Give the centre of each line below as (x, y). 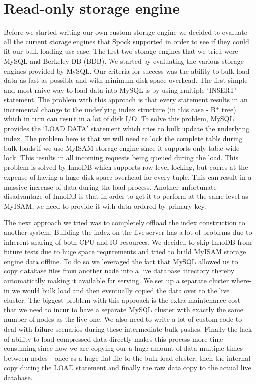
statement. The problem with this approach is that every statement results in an (126, 99)
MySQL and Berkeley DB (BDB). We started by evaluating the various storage (124, 60)
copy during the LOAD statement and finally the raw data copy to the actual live (128, 367)
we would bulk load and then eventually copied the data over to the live (121, 290)
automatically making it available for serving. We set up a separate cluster (117, 280)
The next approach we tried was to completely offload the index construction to (125, 222)
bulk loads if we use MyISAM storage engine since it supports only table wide (122, 148)
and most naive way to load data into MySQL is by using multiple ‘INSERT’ (120, 90)
